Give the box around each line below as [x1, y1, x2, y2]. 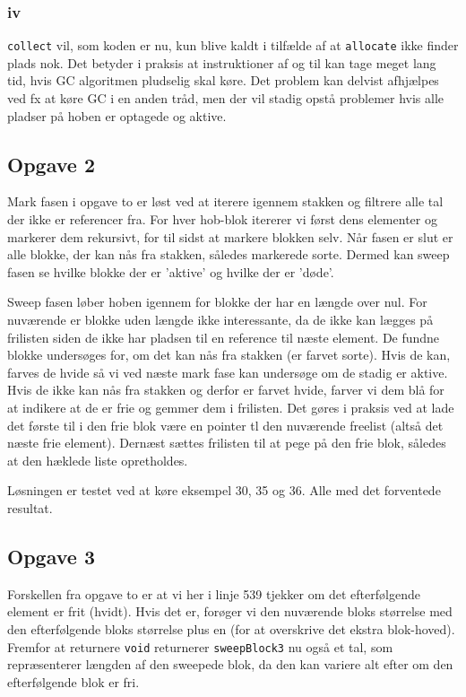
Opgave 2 [7, 150, 95, 178]
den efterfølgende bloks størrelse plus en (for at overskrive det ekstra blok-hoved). [7, 619, 455, 638]
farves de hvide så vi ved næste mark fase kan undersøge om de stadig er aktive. [7, 362, 448, 381]
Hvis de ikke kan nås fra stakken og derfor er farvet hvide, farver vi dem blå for [7, 380, 444, 399]
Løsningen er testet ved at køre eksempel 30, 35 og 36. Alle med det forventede [7, 481, 441, 500]
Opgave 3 [7, 542, 95, 570]
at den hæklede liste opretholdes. [7, 450, 188, 469]
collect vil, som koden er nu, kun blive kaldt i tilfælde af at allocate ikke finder [7, 36, 459, 55]
